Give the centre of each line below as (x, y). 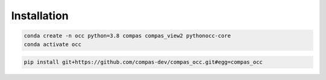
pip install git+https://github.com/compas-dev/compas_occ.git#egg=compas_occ (143, 62)
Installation (40, 16)
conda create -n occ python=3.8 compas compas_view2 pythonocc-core (127, 36)
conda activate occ (53, 44)
